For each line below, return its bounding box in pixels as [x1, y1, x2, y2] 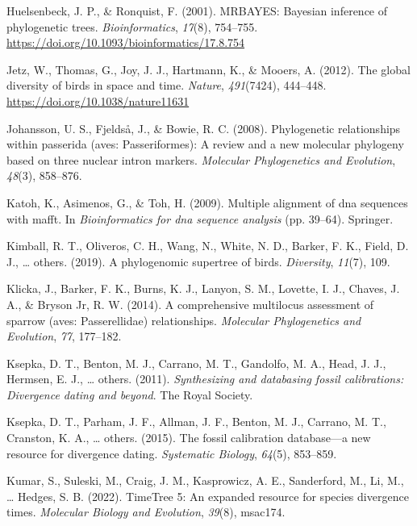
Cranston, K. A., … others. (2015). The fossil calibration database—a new [6, 429, 371, 446]
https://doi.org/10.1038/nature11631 [6, 92, 190, 109]
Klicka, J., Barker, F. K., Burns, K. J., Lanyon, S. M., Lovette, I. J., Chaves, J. [6, 280, 400, 297]
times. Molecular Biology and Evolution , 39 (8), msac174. [6, 503, 286, 520]
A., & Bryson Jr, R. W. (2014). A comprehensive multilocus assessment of [6, 295, 374, 312]
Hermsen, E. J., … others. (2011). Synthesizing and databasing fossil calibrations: [6, 370, 404, 387]
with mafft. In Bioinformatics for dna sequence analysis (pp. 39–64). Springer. [6, 210, 394, 227]
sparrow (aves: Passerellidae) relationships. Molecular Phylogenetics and [6, 311, 361, 328]
